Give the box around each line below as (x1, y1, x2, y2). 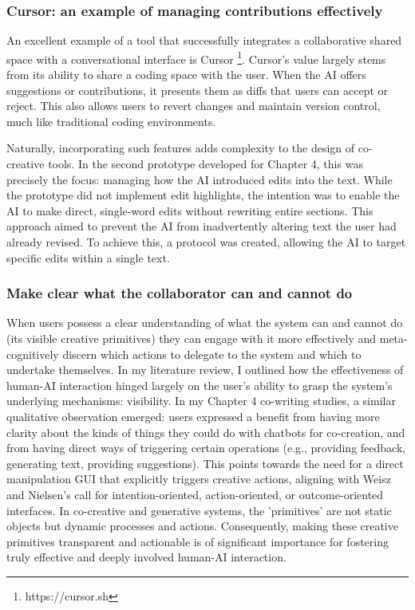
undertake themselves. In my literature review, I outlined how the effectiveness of (6, 361, 404, 378)
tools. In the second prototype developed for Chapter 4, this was (48, 155, 363, 172)
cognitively (6, 345, 59, 362)
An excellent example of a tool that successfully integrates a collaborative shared (6, 32, 402, 49)
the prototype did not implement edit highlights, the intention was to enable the (6, 187, 400, 203)
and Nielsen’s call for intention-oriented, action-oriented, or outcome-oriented (6, 486, 384, 502)
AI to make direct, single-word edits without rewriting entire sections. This (6, 202, 373, 218)
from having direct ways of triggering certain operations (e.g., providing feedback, (6, 439, 406, 456)
